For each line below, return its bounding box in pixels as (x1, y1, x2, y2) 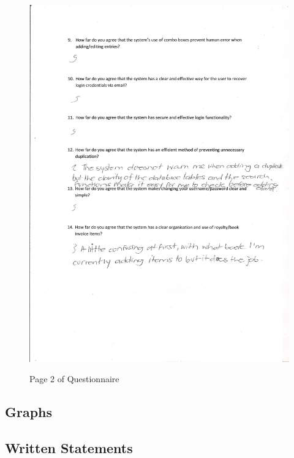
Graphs (5, 402, 53, 421)
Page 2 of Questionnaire (29, 372, 119, 385)
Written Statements (5, 438, 133, 457)
